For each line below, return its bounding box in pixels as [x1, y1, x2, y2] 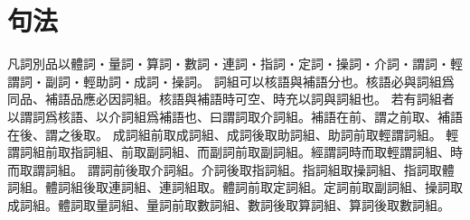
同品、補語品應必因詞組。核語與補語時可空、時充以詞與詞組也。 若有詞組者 [7, 89, 455, 108]
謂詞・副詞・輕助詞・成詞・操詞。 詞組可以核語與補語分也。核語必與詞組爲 [7, 71, 455, 90]
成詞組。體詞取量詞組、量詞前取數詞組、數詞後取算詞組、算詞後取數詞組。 [7, 195, 450, 214]
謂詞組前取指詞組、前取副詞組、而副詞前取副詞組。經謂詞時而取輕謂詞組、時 [7, 142, 463, 161]
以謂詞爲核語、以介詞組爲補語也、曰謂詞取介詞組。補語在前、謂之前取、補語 [7, 106, 463, 125]
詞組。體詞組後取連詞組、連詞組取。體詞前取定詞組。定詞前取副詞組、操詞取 [7, 178, 463, 197]
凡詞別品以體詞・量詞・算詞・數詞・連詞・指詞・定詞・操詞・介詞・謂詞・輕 [7, 54, 463, 73]
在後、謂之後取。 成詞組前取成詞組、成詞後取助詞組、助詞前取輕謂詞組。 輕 [7, 124, 459, 143]
